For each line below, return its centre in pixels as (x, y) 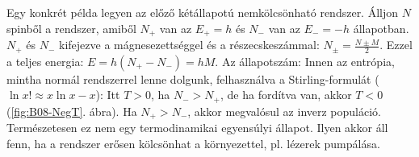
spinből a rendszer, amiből (71, 28)
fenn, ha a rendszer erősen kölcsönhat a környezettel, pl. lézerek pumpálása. (193, 143)
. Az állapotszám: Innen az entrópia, (305, 61)
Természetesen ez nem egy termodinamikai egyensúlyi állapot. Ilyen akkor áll (197, 127)
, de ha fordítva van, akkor (286, 95)
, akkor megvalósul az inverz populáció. (284, 111)
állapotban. (381, 28)
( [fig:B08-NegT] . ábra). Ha (72, 111)
